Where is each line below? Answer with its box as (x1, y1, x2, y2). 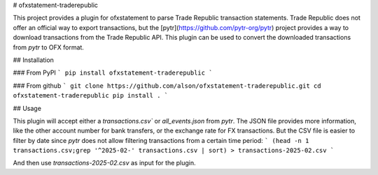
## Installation (13, 56, 54, 64)
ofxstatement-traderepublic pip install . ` (13, 91, 169, 100)
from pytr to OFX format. (13, 43, 84, 52)
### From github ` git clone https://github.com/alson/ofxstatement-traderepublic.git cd (13, 81, 321, 90)
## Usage (13, 104, 42, 112)
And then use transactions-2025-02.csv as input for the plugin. (13, 159, 196, 167)
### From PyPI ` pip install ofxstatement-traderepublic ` (13, 68, 213, 77)
